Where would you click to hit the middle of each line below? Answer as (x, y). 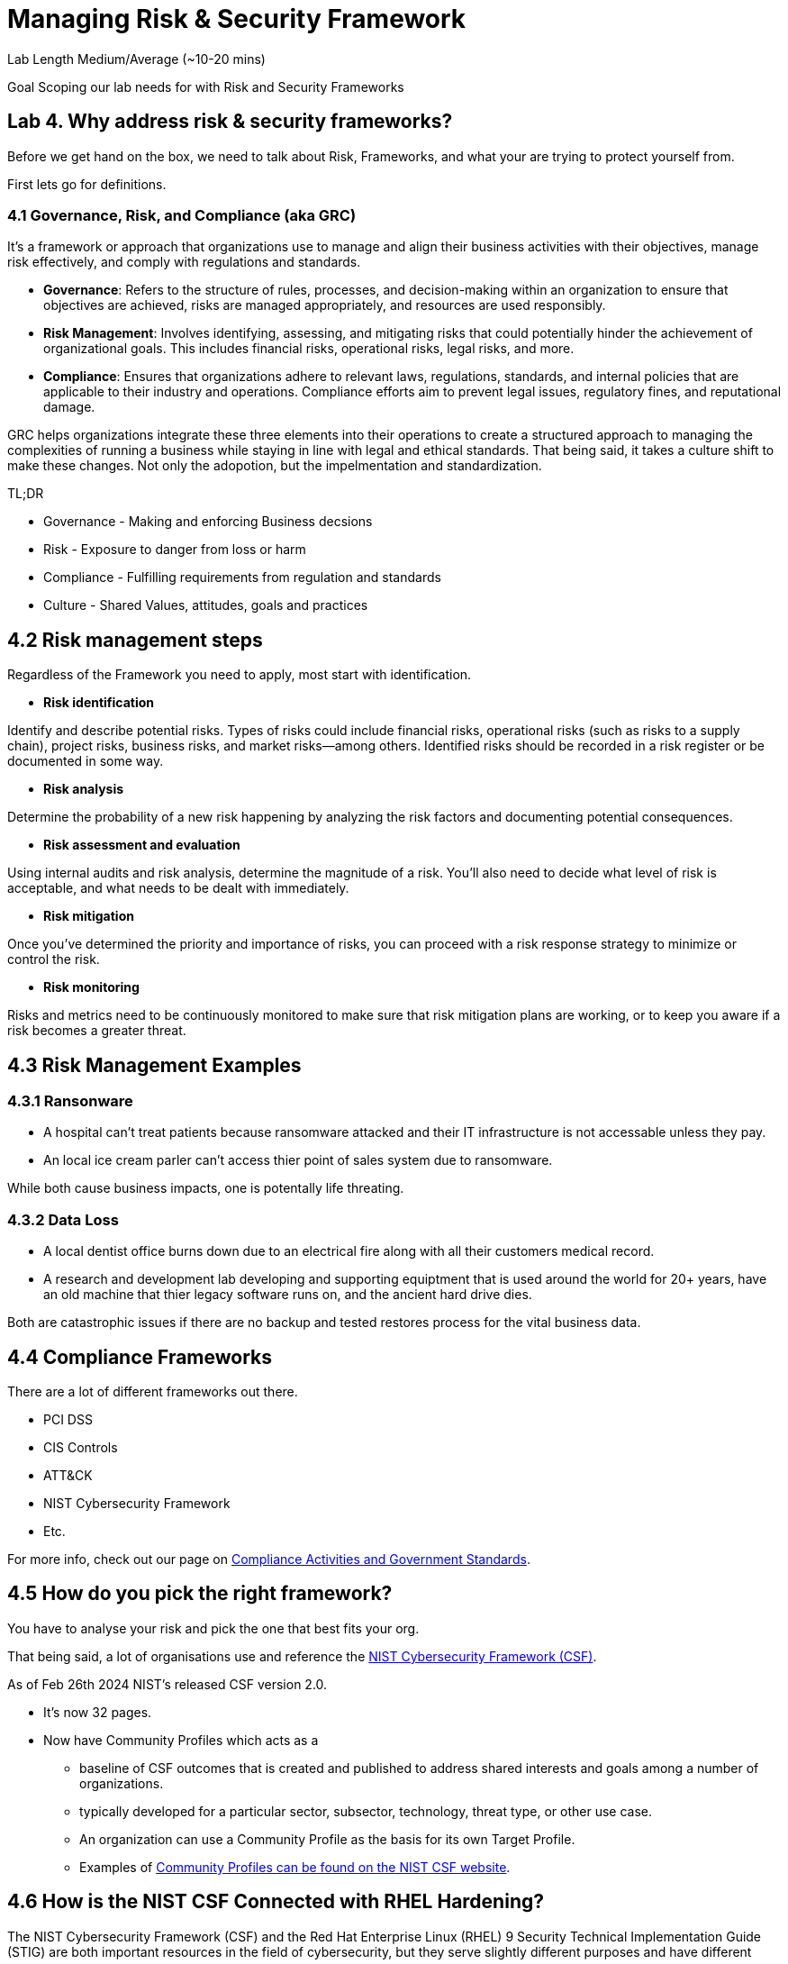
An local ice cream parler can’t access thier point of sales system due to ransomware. (298, 1160)
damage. (69, 407)
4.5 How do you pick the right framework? (200, 1594)
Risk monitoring (91, 987)
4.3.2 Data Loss (63, 1219)
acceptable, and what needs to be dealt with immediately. (178, 888)
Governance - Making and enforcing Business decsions (208, 522)
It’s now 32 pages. (98, 1712)
